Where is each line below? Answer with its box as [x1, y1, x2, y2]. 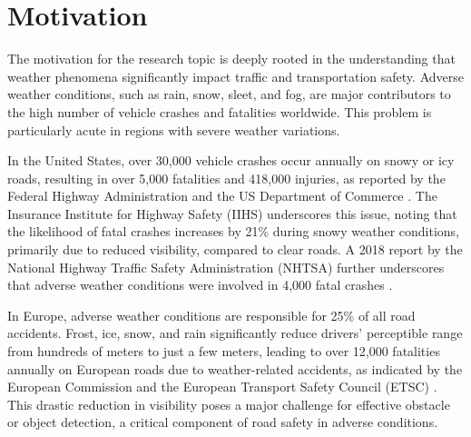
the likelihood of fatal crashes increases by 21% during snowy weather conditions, [7, 222, 460, 241]
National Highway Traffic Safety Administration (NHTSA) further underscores [7, 257, 445, 276]
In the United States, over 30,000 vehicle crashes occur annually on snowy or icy [7, 151, 455, 170]
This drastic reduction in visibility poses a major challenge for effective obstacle [7, 394, 450, 413]
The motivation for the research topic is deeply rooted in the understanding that [7, 49, 456, 68]
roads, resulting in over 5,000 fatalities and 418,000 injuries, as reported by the [7, 168, 446, 187]
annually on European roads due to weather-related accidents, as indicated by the [7, 359, 463, 378]
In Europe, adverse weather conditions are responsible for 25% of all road [7, 305, 416, 324]
